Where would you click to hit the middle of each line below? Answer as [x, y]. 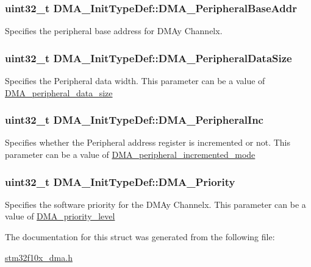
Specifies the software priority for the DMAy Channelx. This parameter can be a [155, 204]
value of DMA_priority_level [60, 216]
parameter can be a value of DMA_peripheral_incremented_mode [130, 155]
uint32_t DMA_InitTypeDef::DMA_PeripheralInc [134, 120]
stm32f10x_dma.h [39, 257]
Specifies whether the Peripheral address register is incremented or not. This [148, 142]
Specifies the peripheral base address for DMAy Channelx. [114, 31]
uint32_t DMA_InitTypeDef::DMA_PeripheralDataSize [148, 58]
